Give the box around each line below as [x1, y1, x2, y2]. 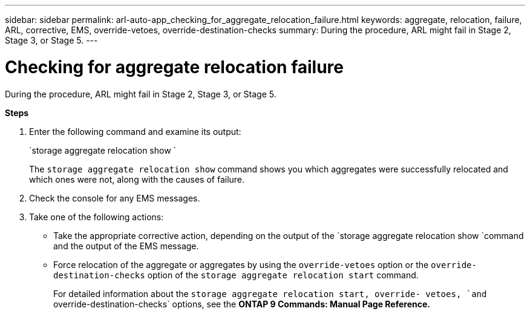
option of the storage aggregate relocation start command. [147, 269, 419, 280]
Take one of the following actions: [29, 211, 164, 222]
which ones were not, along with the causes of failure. [29, 174, 245, 185]
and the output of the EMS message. [53, 240, 199, 251]
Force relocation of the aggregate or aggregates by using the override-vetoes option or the [53, 259, 429, 270]
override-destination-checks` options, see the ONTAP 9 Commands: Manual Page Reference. [53, 298, 430, 309]
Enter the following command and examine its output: [29, 126, 241, 137]
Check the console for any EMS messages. [29, 192, 200, 203]
